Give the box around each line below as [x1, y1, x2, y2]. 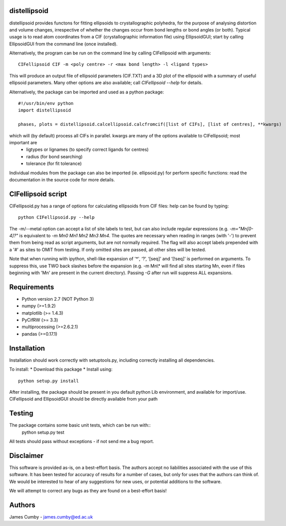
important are [9, 139, 37, 145]
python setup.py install [18, 378, 79, 384]
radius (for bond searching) [26, 153, 83, 159]
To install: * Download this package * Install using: [9, 366, 112, 372]
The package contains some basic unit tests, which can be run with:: [9, 422, 151, 428]
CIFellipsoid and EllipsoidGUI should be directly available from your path [9, 396, 158, 402]
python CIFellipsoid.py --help [18, 215, 95, 220]
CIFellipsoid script [9, 190, 67, 198]
